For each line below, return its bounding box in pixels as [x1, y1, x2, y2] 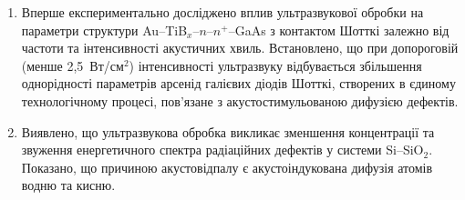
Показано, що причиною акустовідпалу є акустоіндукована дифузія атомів [21, 157, 433, 176]
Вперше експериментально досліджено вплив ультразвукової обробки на [21, 3, 424, 21]
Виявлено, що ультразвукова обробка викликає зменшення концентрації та [21, 122, 435, 141]
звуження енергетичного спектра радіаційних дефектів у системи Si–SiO [21, 140, 424, 159]
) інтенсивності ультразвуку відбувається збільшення [129, 55, 422, 75]
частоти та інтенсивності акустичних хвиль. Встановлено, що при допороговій [21, 38, 459, 57]
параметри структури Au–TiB [21, 20, 188, 39]
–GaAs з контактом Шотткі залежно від [228, 20, 449, 39]
